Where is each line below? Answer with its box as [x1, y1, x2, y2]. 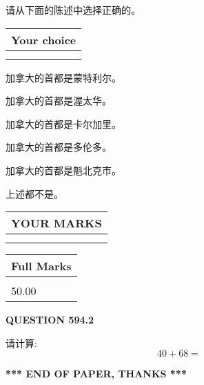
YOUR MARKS [11, 215, 102, 232]
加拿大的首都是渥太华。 [6, 93, 112, 108]
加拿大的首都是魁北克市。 [6, 162, 121, 177]
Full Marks [11, 258, 72, 274]
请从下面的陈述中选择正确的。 [6, 3, 141, 17]
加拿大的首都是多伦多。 [6, 140, 112, 154]
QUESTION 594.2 [6, 312, 94, 327]
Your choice [11, 31, 76, 48]
